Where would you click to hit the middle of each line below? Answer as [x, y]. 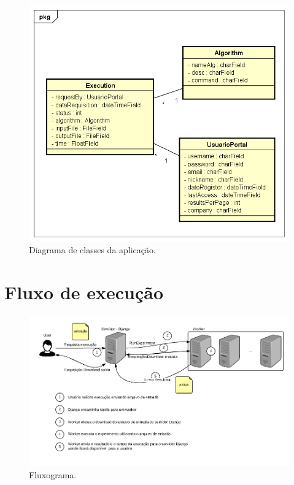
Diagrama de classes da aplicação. [92, 250]
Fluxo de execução [84, 292]
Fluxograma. [53, 474]
